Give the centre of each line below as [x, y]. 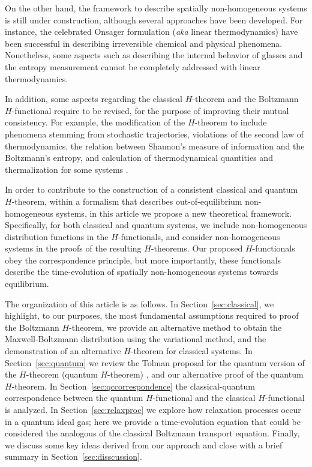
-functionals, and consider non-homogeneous [199, 236]
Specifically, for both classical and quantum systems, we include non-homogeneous [156, 225]
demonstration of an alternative [63, 351]
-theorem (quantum [62, 374]
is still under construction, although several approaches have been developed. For [154, 20]
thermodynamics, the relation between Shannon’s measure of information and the [155, 146]
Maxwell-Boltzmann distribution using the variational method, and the [136, 339]
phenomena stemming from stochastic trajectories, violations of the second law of [154, 134]
